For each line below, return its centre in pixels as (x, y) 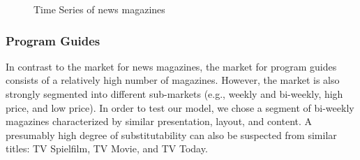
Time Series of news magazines (99, 9)
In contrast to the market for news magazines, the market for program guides (171, 66)
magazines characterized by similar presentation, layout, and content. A (159, 121)
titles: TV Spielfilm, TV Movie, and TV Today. (107, 148)
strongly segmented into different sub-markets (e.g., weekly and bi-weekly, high (174, 94)
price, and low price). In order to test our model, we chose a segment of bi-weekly (180, 107)
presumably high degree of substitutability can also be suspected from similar (171, 134)
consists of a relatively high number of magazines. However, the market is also (173, 80)
